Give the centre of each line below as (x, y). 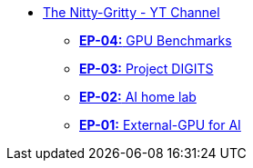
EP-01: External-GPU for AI (160, 125)
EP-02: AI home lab (138, 97)
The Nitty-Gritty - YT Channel (132, 12)
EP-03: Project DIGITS (147, 69)
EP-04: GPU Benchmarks (156, 40)
